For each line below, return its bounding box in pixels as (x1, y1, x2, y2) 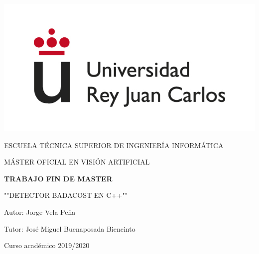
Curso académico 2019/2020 (4, 240, 90, 251)
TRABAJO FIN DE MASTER (4, 173, 113, 183)
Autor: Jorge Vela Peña (4, 206, 76, 217)
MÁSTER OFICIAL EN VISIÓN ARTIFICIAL (4, 157, 150, 167)
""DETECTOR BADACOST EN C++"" (4, 190, 128, 200)
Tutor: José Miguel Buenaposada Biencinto (4, 223, 135, 234)
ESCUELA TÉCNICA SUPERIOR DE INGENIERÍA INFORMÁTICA (4, 140, 224, 150)
